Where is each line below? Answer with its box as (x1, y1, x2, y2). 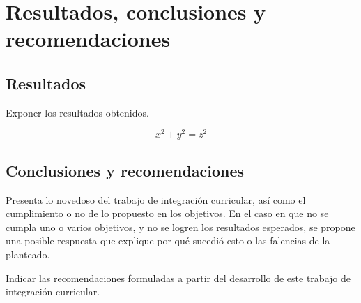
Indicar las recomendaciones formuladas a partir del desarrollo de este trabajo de (6, 270, 351, 285)
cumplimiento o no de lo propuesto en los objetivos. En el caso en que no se (6, 206, 329, 221)
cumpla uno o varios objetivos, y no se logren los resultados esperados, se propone (6, 219, 355, 234)
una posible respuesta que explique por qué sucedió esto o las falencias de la (6, 233, 330, 248)
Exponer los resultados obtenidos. (6, 105, 149, 119)
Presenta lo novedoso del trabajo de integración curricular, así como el (6, 192, 306, 207)
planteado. (6, 247, 50, 262)
